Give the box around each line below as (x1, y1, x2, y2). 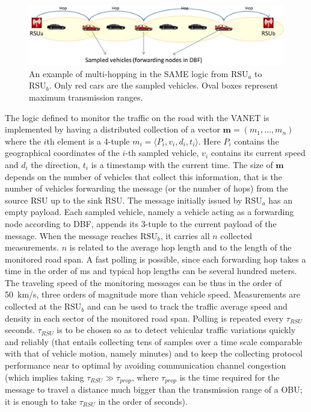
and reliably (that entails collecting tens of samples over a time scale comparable (5, 335, 303, 348)
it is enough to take (5, 395, 77, 407)
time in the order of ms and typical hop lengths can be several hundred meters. (5, 264, 297, 277)
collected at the (5, 300, 62, 313)
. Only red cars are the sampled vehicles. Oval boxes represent (49, 79, 279, 92)
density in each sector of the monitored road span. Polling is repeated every (5, 311, 284, 324)
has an (268, 193, 293, 206)
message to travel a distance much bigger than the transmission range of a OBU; (5, 383, 303, 396)
